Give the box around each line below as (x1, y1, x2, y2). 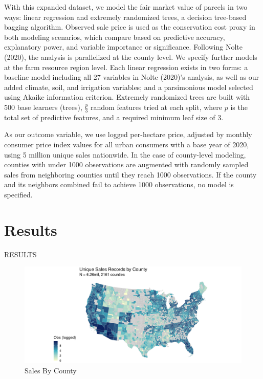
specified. (4, 189, 33, 199)
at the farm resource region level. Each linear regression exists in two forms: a (4, 61, 248, 72)
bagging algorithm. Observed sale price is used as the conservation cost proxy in (4, 21, 255, 32)
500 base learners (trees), (4, 101, 82, 112)
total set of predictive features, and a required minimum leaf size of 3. (4, 112, 224, 122)
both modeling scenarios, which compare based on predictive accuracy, (4, 31, 225, 42)
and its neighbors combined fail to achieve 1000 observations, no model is (4, 179, 234, 190)
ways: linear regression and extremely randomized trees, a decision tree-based (4, 11, 247, 22)
